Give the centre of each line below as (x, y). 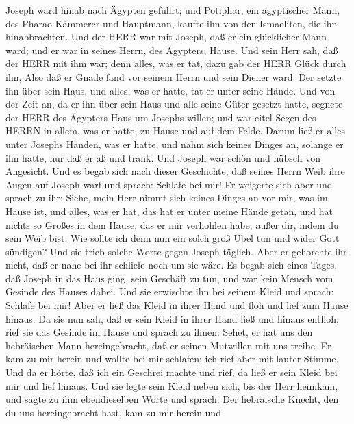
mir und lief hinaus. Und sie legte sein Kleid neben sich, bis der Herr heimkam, (172, 385)
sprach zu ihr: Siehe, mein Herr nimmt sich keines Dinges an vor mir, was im (167, 198)
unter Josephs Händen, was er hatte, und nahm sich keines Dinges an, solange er (175, 144)
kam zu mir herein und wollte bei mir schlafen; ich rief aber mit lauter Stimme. (172, 359)
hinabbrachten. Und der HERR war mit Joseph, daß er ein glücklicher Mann (166, 37)
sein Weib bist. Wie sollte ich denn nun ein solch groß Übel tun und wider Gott (173, 238)
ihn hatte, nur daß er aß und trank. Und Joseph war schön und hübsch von (163, 157)
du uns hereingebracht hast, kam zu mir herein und (113, 412)
